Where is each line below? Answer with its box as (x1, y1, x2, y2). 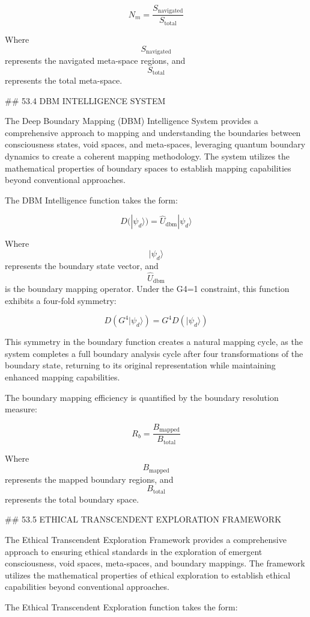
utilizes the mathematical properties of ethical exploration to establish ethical (5, 568, 291, 581)
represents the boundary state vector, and (5, 259, 159, 271)
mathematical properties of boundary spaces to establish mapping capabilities (5, 161, 291, 174)
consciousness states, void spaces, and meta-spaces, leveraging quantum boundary (5, 138, 306, 150)
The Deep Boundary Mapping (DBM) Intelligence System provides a (5, 114, 258, 127)
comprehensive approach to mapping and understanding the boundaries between (5, 126, 301, 138)
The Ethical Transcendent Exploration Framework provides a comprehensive (5, 533, 287, 545)
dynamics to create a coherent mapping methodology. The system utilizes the (5, 150, 290, 162)
